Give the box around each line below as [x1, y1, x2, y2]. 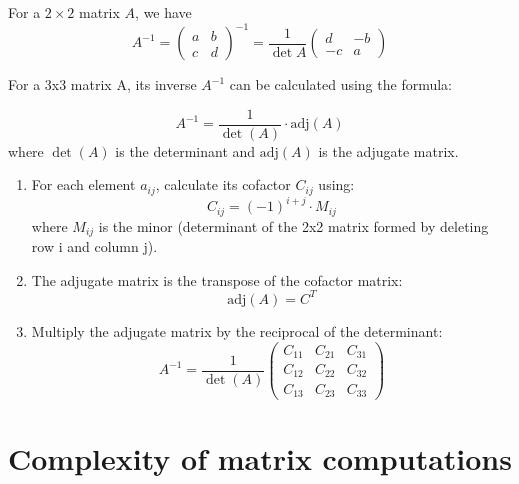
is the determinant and [115, 140, 256, 161]
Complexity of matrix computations [8, 438, 512, 479]
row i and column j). [31, 236, 158, 257]
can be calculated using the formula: [229, 74, 452, 95]
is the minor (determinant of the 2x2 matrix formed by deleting [98, 215, 489, 236]
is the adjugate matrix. [318, 140, 459, 161]
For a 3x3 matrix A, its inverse [8, 74, 197, 95]
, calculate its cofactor [155, 174, 291, 195]
